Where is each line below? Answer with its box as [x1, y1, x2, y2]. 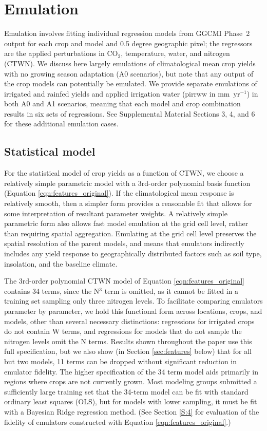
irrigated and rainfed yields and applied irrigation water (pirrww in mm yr [4, 88, 240, 99]
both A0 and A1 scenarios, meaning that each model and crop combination [4, 98, 241, 109]
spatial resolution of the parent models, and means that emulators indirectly [4, 238, 244, 249]
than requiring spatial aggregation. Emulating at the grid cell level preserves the [4, 228, 257, 238]
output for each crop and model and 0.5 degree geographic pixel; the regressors [4, 38, 253, 48]
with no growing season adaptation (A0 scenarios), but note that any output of [4, 68, 254, 79]
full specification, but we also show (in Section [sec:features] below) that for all [4, 346, 252, 357]
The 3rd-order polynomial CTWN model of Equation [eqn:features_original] [4, 275, 244, 286]
